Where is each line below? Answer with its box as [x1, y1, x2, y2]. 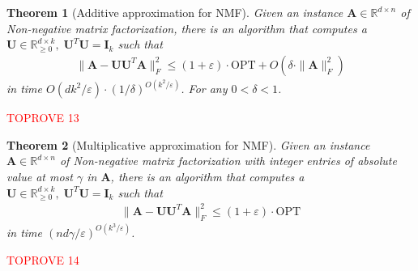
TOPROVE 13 [6, 109, 79, 126]
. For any [181, 80, 228, 97]
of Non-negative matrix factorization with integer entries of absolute [59, 152, 397, 169]
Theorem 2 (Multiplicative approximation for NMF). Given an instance [6, 136, 370, 153]
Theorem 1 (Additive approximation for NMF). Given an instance [6, 4, 343, 20]
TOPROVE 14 [6, 251, 79, 268]
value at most [6, 168, 73, 185]
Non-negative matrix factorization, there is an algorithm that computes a [6, 19, 367, 36]
